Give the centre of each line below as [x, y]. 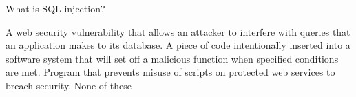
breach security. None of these [69, 85]
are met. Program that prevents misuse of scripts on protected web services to [170, 72]
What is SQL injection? [55, 8]
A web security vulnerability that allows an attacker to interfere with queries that [178, 31]
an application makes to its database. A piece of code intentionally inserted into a [178, 45]
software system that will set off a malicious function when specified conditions [172, 58]
